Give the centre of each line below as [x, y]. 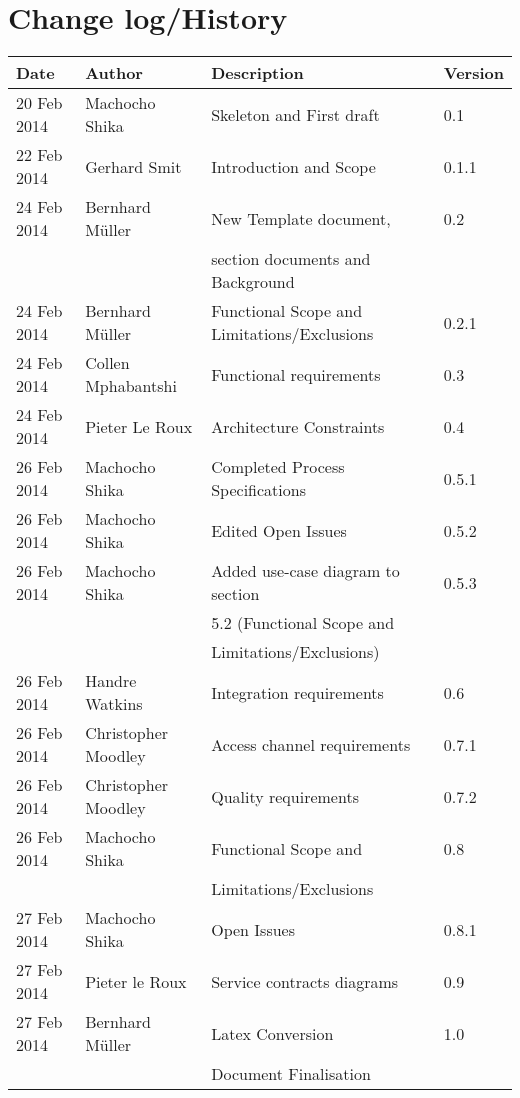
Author [114, 73]
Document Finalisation [291, 1074]
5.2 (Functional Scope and [303, 623]
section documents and [291, 259]
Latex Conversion [272, 1033]
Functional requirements [296, 374]
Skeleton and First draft [295, 114]
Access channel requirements [311, 744]
